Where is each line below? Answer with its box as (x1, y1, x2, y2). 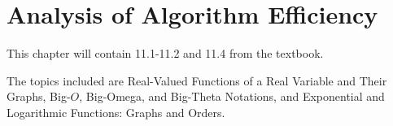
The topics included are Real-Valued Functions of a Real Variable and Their (7, 72, 387, 89)
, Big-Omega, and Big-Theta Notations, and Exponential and (79, 88, 385, 105)
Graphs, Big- (7, 88, 71, 105)
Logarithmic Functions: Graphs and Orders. (7, 103, 225, 120)
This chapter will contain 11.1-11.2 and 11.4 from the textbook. (7, 45, 324, 62)
